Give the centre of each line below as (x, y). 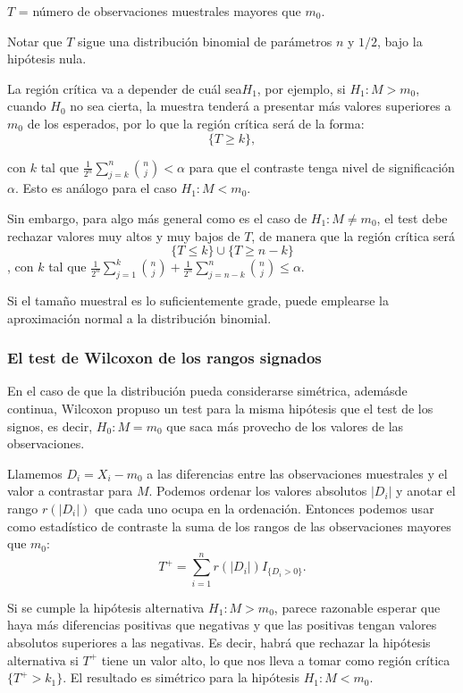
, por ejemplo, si (301, 88)
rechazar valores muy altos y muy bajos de (124, 235)
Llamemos (35, 473)
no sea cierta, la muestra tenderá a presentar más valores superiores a (261, 106)
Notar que (35, 41)
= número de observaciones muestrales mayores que (160, 11)
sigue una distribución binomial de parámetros (205, 41)
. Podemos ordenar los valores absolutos (258, 491)
